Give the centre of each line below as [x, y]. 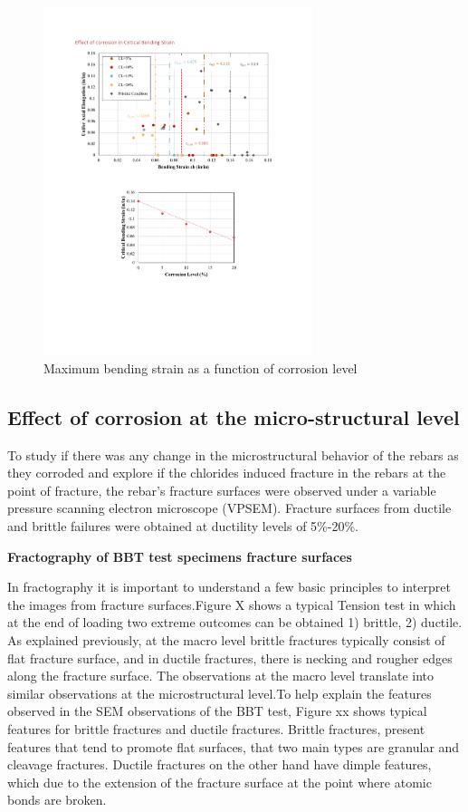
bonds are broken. [57, 800]
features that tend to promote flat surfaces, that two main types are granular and [234, 746]
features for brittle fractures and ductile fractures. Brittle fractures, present [216, 728]
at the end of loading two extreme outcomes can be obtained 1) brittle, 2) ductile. [235, 622]
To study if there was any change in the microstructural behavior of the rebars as [233, 454]
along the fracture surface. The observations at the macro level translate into [221, 676]
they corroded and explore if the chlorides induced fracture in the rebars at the [227, 473]
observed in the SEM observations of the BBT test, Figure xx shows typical [217, 711]
